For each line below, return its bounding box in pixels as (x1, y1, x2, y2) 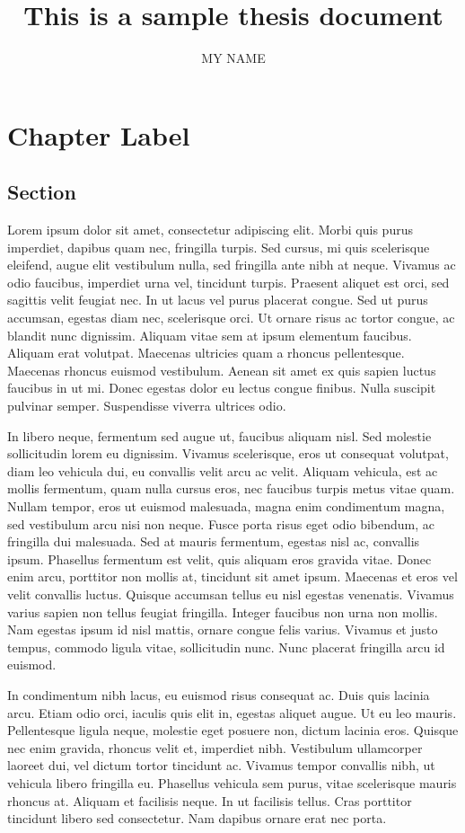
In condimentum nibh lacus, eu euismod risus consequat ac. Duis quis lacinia (7, 685, 430, 704)
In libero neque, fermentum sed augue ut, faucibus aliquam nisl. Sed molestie (7, 426, 432, 445)
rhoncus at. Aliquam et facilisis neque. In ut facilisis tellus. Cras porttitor (7, 791, 412, 810)
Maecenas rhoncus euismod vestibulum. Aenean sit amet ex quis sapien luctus (7, 360, 436, 379)
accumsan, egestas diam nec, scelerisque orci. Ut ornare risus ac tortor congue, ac (7, 308, 455, 327)
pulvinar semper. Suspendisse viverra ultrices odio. (7, 396, 286, 415)
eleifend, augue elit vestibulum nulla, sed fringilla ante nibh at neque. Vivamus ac (7, 255, 456, 274)
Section (7, 178, 76, 206)
